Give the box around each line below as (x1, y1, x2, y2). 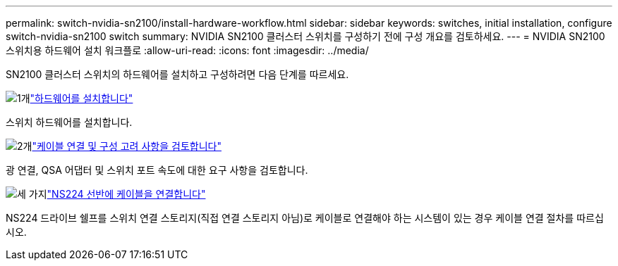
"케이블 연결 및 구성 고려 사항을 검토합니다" (32, 140, 222, 152)
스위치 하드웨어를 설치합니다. (6, 116, 133, 128)
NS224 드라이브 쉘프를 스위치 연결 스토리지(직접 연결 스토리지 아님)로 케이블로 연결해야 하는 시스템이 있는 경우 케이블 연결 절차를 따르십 (6, 212, 604, 224)
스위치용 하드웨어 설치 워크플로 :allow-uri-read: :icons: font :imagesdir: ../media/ (6, 44, 369, 56)
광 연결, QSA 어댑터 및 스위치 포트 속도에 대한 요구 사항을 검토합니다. (6, 164, 308, 176)
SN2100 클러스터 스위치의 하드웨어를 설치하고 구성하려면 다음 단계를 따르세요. (6, 68, 349, 80)
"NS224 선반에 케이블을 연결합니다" (47, 188, 206, 200)
